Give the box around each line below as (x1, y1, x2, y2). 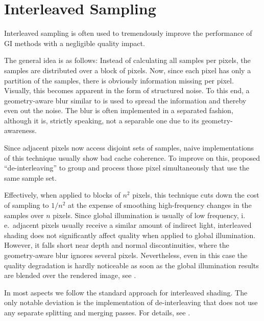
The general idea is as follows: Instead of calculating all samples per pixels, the (4, 55, 251, 66)
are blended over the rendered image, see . (4, 270, 136, 281)
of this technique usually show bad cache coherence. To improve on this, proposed (4, 152, 260, 163)
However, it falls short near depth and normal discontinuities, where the (4, 240, 229, 250)
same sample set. (4, 172, 57, 183)
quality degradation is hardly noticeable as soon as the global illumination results (4, 260, 259, 270)
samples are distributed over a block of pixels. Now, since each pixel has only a (4, 65, 251, 75)
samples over (4, 209, 44, 220)
